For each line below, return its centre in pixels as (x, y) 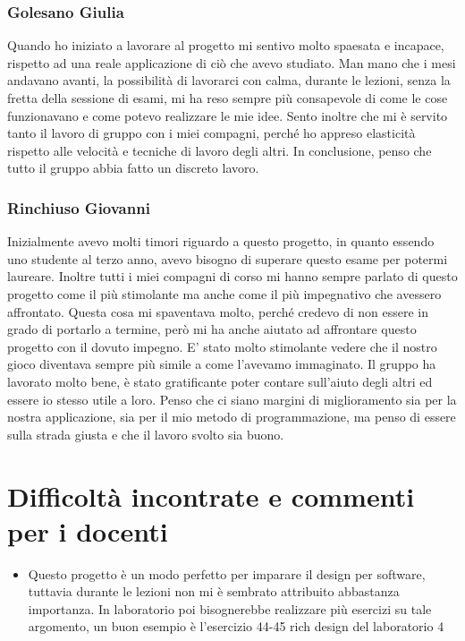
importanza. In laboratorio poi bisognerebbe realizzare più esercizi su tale (230, 608)
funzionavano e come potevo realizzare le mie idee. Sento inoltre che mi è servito (228, 115)
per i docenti (88, 530)
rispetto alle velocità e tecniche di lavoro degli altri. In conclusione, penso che (220, 150)
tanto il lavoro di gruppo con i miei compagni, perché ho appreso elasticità (211, 133)
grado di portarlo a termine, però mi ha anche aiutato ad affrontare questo (212, 329)
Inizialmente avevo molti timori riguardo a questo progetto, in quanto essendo (221, 241)
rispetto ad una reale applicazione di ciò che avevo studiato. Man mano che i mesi (232, 62)
